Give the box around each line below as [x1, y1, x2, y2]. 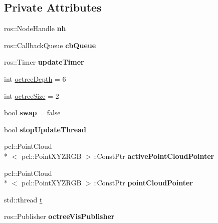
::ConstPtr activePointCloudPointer [93, 150, 214, 161]
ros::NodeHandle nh [4, 23, 66, 34]
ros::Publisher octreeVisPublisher [4, 211, 115, 221]
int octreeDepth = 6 [4, 73, 66, 84]
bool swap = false [4, 107, 61, 118]
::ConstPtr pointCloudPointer [93, 177, 193, 188]
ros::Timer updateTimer [4, 57, 84, 67]
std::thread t [4, 194, 43, 204]
